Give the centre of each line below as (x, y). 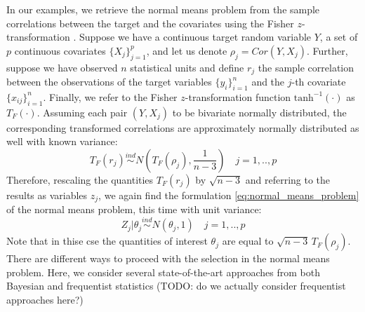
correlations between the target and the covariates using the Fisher (150, 23)
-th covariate (319, 82)
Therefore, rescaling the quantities (80, 179)
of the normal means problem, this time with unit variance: (134, 209)
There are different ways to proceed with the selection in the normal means (168, 258)
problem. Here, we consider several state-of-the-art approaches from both (163, 272)
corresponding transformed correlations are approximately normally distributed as (183, 127)
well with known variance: (62, 141)
